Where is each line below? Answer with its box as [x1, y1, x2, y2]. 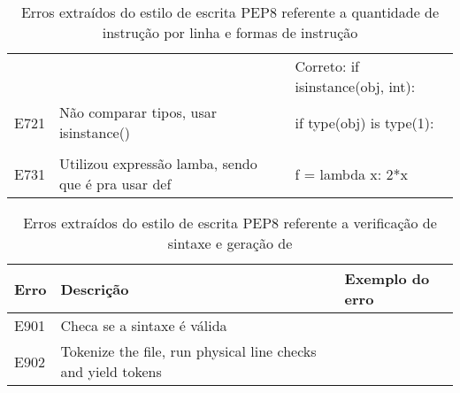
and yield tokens [60, 361, 162, 381]
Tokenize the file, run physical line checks [60, 341, 317, 361]
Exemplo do [344, 268, 430, 289]
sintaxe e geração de [167, 233, 293, 253]
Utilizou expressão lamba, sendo [58, 153, 257, 173]
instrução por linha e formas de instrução [102, 22, 358, 42]
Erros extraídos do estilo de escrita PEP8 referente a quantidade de [20, 2, 440, 22]
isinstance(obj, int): [295, 76, 416, 96]
